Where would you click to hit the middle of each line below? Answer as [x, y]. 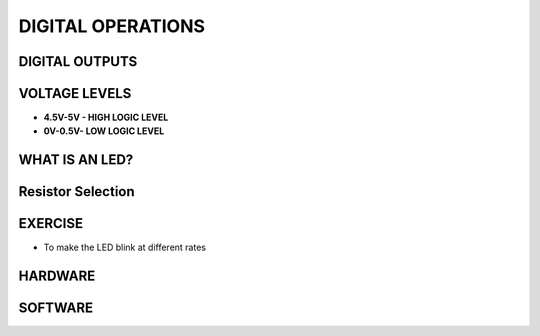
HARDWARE [57, 276]
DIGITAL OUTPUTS [78, 61]
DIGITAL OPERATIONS [111, 26]
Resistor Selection [76, 191]
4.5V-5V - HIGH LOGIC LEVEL [106, 117]
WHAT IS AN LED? [76, 160]
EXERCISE [51, 223]
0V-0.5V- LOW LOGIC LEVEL [104, 131]
